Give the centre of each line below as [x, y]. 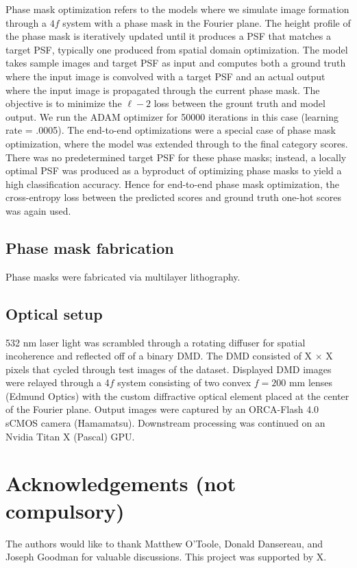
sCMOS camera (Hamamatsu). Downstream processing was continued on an [165, 423]
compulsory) [65, 510]
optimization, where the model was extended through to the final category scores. [177, 143]
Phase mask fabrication [90, 247]
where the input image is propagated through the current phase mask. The [163, 90]
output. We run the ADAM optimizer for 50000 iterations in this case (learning [172, 116]
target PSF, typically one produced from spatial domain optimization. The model [177, 49]
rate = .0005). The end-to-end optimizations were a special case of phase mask [171, 130]
